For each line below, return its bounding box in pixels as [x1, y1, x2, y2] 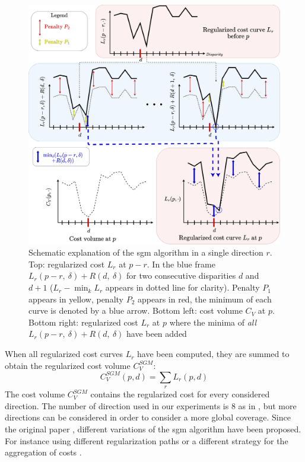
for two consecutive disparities [126, 269, 236, 282]
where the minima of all [169, 316, 257, 328]
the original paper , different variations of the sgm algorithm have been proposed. [5, 422, 301, 435]
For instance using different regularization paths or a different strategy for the [5, 434, 288, 447]
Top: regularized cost [28, 257, 105, 270]
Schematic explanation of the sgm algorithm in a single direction [28, 246, 263, 259]
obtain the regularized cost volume [5, 359, 131, 371]
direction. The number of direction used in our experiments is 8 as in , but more [5, 399, 297, 412]
